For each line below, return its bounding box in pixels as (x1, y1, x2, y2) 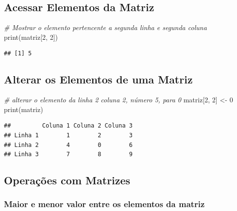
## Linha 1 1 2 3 (4, 131, 133, 139)
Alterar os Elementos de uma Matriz (4, 72, 193, 87)
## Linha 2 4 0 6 (4, 141, 133, 148)
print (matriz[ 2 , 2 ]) (4, 32, 58, 42)
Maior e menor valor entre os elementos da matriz (4, 198, 205, 210)
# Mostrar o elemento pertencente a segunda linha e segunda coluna (4, 22, 207, 32)
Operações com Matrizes (4, 173, 131, 188)
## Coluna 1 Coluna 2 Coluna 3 (4, 122, 133, 130)
